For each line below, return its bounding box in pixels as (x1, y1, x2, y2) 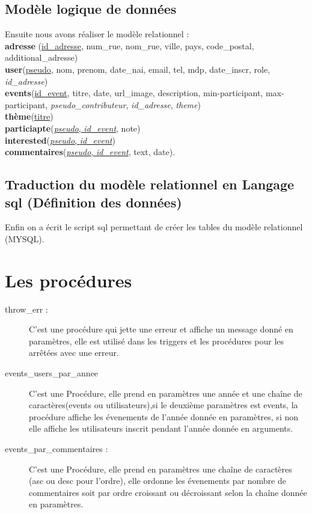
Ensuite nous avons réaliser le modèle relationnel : (5, 28, 189, 40)
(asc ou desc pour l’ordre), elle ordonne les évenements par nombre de (29, 474, 286, 487)
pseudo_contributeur (50, 98, 126, 111)
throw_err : (5, 302, 48, 315)
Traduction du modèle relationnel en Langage (5, 175, 295, 194)
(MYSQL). (5, 232, 44, 245)
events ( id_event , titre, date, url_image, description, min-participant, (5, 87, 263, 99)
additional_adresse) (5, 51, 78, 64)
